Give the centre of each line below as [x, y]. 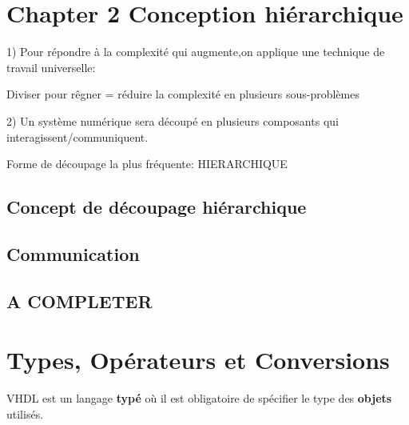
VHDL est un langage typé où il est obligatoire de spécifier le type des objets [199, 398]
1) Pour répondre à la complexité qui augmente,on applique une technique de [196, 52]
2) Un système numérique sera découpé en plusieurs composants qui [173, 120]
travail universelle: [51, 67]
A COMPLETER [79, 301]
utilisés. [25, 413]
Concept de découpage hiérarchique [157, 207]
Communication [73, 253]
